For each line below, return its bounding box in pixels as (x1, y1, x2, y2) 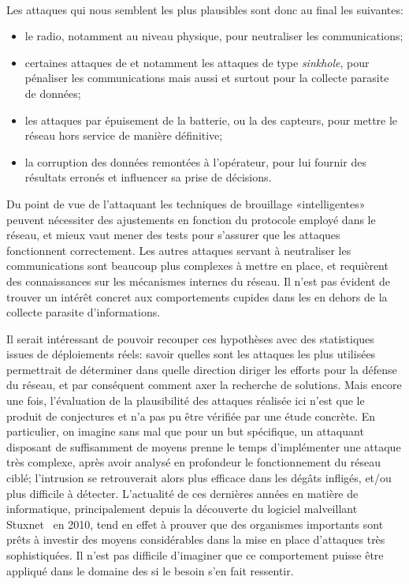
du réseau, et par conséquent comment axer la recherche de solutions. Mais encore (6, 376, 402, 393)
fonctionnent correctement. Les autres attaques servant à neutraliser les (6, 241, 351, 258)
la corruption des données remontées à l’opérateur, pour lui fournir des (24, 153, 366, 170)
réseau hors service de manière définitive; (24, 127, 223, 144)
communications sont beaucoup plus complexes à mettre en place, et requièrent (6, 257, 389, 274)
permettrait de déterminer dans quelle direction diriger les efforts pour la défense (6, 361, 397, 377)
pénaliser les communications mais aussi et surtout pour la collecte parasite (24, 69, 389, 86)
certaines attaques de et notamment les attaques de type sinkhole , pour (24, 54, 370, 70)
